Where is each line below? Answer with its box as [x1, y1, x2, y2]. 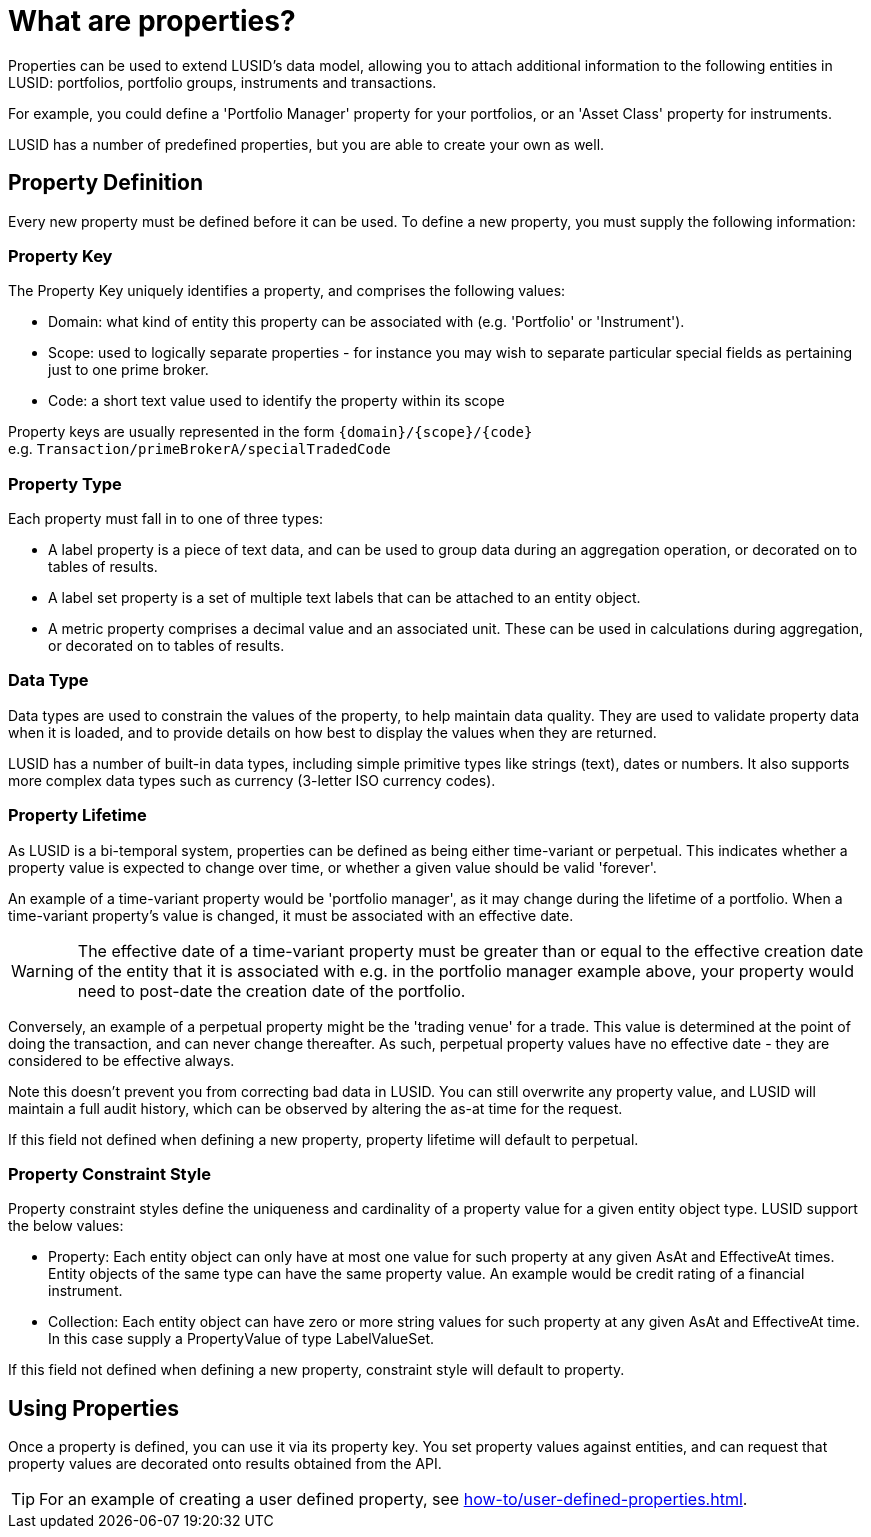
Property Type [8, 473, 122, 494]
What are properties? [8, 4, 296, 38]
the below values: [8, 1217, 124, 1235]
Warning [11, 960, 74, 981]
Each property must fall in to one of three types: [8, 510, 324, 528]
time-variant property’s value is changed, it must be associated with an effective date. [8, 906, 574, 924]
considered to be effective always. [8, 1051, 235, 1069]
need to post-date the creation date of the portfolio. [77, 980, 466, 1001]
